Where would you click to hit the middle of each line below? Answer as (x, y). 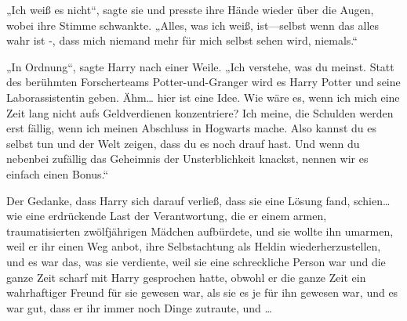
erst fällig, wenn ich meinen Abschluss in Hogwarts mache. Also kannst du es (191, 128)
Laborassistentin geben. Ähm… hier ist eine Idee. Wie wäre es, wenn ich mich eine (203, 97)
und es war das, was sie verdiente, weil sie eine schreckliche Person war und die (196, 261)
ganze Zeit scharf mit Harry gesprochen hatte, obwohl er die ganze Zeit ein (186, 277)
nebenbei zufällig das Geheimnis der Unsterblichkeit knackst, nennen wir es (187, 159)
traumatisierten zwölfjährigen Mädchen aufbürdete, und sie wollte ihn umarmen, (200, 231)
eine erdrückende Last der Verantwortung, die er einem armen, (176, 216)
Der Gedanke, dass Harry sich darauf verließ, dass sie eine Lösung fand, (178, 200)
